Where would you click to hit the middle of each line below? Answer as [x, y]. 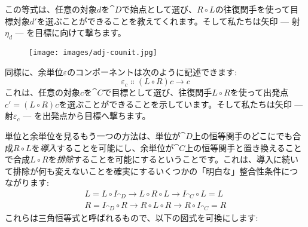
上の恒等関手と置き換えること [243, 147]
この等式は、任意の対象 [51, 9]
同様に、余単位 [34, 71]
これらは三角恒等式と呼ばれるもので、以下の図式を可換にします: [132, 217]
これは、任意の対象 [42, 92]
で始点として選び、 [159, 9]
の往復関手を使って [252, 9]
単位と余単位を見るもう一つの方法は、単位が [93, 136]
